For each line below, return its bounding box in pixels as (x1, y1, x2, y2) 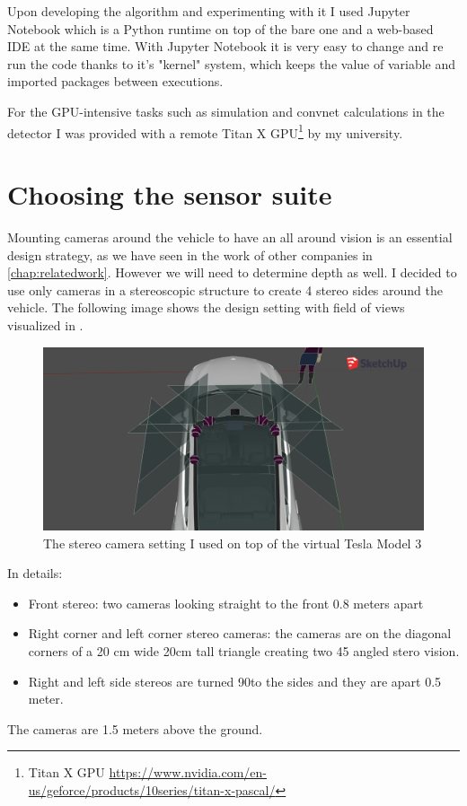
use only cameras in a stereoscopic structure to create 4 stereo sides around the (7, 280, 443, 299)
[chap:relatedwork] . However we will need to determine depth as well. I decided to (7, 263, 457, 282)
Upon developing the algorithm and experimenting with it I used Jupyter (7, 2, 410, 20)
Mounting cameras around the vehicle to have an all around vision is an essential (7, 227, 453, 246)
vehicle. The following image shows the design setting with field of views (7, 298, 405, 317)
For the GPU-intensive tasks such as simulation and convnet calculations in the (7, 101, 445, 120)
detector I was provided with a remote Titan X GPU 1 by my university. (7, 120, 403, 142)
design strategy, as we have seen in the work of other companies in (7, 245, 373, 264)
